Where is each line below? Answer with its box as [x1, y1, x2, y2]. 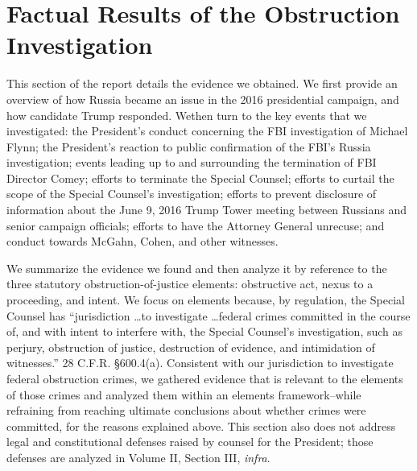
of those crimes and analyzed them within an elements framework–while [6, 386, 361, 403]
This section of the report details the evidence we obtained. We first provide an [6, 75, 398, 92]
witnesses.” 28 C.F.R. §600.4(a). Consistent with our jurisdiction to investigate [6, 354, 394, 371]
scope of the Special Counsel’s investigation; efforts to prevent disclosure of [6, 185, 377, 202]
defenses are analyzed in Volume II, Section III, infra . [6, 448, 270, 465]
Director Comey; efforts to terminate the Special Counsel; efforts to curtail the [6, 169, 394, 186]
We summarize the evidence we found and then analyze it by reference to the [6, 259, 387, 276]
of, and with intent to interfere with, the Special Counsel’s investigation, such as [6, 323, 403, 340]
